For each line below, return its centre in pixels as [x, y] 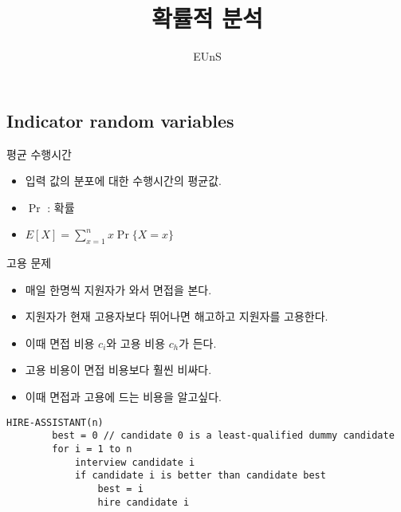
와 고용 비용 [136, 343]
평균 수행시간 [39, 154]
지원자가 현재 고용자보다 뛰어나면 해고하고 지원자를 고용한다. [177, 316]
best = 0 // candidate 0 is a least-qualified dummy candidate [223, 436]
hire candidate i [143, 502]
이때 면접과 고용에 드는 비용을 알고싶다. [123, 397]
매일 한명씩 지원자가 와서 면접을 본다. [118, 289]
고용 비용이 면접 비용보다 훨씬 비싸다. [118, 370]
